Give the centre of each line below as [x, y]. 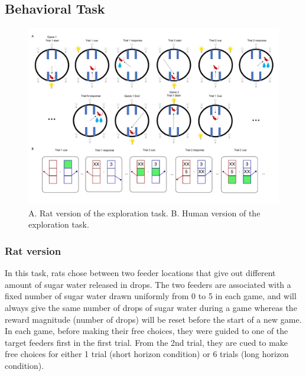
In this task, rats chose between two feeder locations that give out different [140, 273]
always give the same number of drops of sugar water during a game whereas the [151, 307]
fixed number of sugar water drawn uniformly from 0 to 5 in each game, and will [151, 296]
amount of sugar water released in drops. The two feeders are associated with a [148, 284]
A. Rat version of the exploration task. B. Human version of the [144, 213]
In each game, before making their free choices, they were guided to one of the [147, 331]
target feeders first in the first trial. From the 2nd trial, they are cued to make [147, 342]
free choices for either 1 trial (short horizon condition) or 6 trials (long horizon [147, 354]
